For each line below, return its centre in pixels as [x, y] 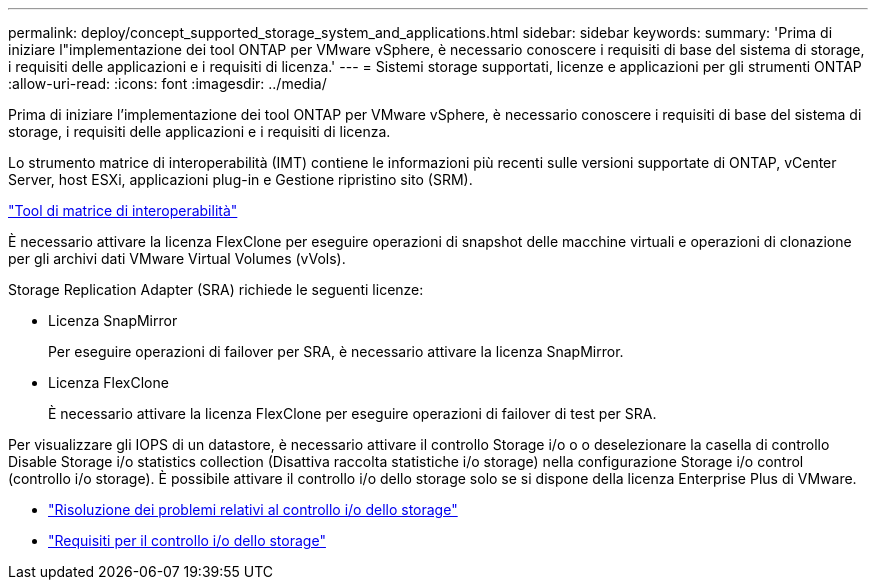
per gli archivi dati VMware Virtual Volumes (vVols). [177, 258]
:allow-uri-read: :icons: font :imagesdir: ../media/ [167, 83]
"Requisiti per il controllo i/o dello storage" [187, 540]
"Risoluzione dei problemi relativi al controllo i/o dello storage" [253, 509]
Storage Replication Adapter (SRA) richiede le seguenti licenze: [216, 289]
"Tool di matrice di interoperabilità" [123, 210]
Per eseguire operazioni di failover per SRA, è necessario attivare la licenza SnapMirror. [336, 351]
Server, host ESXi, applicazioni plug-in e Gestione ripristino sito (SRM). [240, 179]
